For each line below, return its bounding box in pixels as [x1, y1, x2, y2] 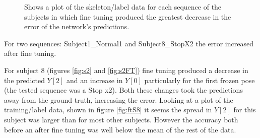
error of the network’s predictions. [24, 21, 129, 32]
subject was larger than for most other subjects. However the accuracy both [4, 114, 238, 124]
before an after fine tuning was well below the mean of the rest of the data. [4, 124, 236, 134]
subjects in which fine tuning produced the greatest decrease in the [24, 11, 231, 22]
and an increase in [67, 75, 123, 85]
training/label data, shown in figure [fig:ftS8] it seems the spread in [4, 104, 212, 115]
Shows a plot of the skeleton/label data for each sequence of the [24, 2, 222, 12]
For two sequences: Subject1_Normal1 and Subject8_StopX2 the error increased [4, 38, 253, 48]
